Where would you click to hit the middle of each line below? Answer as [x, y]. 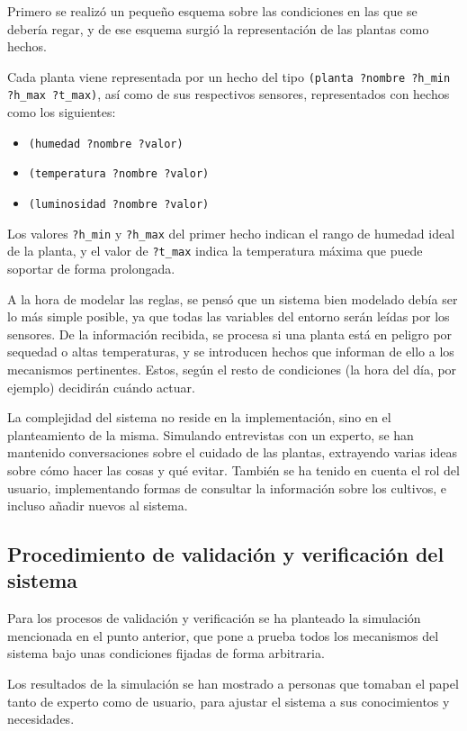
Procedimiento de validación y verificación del [226, 554]
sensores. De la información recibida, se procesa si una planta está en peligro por [230, 334]
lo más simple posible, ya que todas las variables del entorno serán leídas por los [229, 316]
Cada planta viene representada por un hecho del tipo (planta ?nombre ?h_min [229, 76]
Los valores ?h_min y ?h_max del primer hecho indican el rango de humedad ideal [231, 233]
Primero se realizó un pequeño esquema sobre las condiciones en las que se [212, 11]
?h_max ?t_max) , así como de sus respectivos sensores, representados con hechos [229, 94]
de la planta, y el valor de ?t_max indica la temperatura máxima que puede [215, 251]
